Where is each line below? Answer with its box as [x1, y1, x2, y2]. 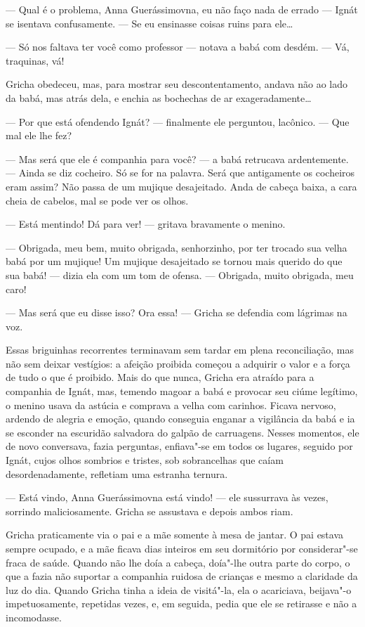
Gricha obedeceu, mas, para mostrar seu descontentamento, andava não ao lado [6, 77, 348, 91]
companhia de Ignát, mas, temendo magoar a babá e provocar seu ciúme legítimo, [6, 384, 358, 399]
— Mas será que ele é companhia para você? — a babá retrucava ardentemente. [6, 151, 349, 166]
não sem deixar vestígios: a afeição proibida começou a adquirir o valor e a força [6, 356, 350, 370]
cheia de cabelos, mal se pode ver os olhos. [6, 193, 189, 207]
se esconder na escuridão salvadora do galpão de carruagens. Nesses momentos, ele [6, 425, 359, 439]
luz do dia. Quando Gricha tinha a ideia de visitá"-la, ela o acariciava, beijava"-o [6, 582, 352, 597]
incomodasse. [6, 609, 62, 624]
